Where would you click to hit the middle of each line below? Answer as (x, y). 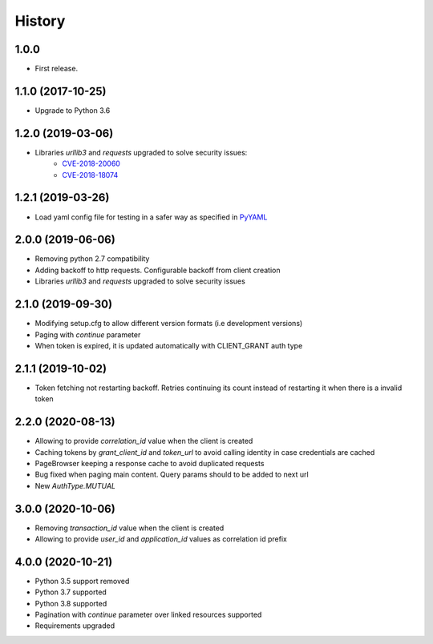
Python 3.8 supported (71, 603)
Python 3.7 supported (71, 592)
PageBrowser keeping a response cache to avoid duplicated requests (150, 463)
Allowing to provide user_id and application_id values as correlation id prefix (161, 539)
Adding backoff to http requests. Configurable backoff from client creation (158, 270)
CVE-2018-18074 (90, 175)
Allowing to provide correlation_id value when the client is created (144, 441)
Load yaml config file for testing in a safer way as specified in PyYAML (151, 217)
